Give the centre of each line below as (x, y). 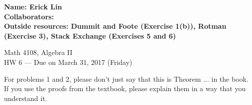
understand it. (26, 98)
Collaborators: (29, 16)
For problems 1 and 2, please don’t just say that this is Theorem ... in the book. (126, 79)
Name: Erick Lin (33, 6)
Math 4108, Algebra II (38, 52)
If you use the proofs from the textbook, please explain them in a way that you (125, 88)
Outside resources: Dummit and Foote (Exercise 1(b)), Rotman (115, 26)
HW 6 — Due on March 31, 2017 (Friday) (68, 62)
